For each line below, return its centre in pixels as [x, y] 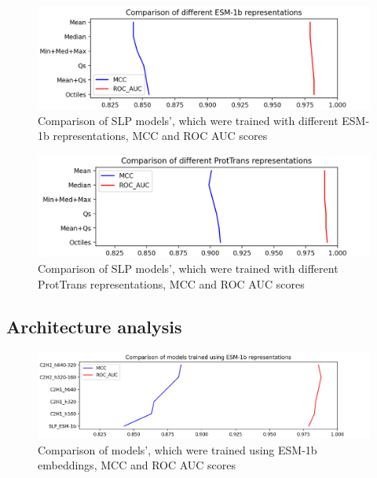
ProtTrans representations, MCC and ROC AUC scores [171, 283]
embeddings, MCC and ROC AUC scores [137, 465]
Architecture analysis [94, 326]
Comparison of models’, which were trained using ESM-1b [178, 449]
